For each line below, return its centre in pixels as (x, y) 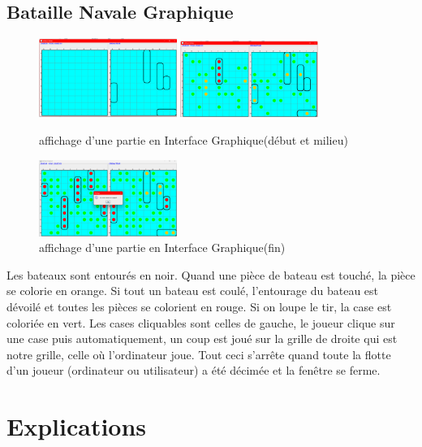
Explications (77, 426)
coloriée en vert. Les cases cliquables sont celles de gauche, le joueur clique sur (201, 322)
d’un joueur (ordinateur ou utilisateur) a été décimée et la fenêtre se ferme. (194, 370)
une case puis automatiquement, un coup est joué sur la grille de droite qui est (202, 339)
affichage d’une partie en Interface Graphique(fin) (162, 247)
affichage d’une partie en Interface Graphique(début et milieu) (194, 140)
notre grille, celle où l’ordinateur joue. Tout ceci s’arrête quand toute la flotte (199, 354)
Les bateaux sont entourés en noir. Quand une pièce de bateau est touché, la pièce (211, 274)
